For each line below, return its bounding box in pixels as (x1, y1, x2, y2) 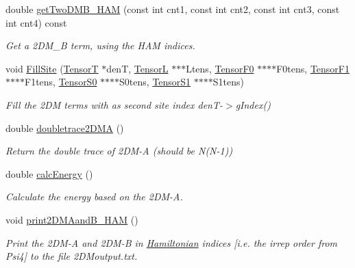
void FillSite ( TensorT (5, 61, 99, 75)
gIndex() (235, 97, 271, 111)
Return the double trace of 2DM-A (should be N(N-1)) (5, 144, 233, 158)
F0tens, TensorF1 (276, 61, 350, 75)
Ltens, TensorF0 (186, 61, 254, 75)
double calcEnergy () (5, 166, 93, 180)
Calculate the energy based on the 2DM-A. (5, 189, 183, 204)
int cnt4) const (5, 15, 67, 29)
